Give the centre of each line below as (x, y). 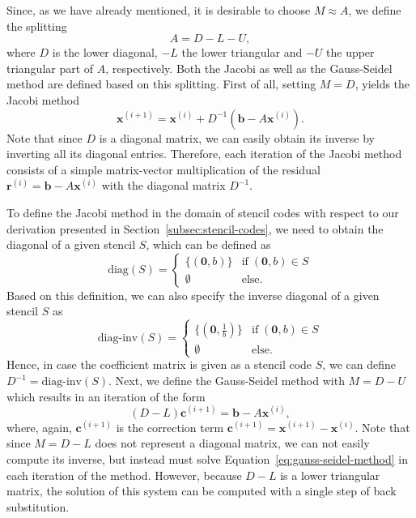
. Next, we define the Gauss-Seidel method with (227, 381)
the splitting (37, 26)
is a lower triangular (330, 475)
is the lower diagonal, (105, 52)
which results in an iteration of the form (106, 396)
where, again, (39, 427)
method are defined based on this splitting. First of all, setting (161, 84)
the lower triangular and (242, 52)
